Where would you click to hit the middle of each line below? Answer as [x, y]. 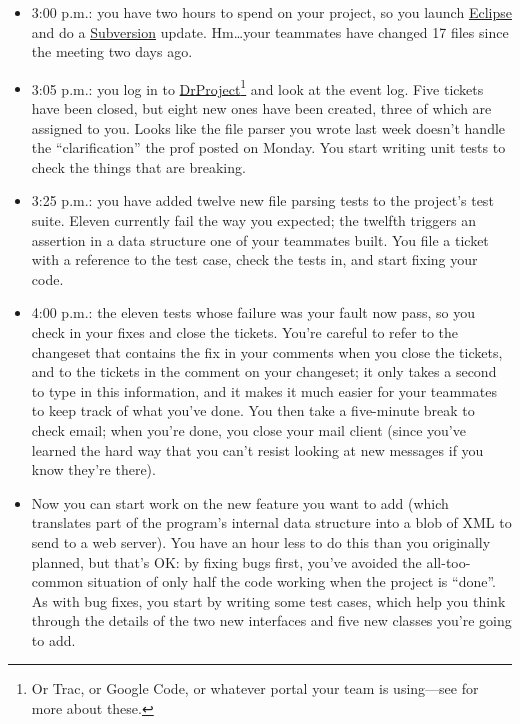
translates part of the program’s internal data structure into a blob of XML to [271, 522]
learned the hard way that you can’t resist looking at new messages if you [257, 449]
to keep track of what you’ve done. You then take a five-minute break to [253, 410]
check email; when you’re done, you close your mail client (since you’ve [248, 429]
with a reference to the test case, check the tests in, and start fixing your [254, 259]
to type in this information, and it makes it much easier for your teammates [264, 390]
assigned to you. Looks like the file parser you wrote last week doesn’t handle [268, 127]
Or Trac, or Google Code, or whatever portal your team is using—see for [255, 688]
